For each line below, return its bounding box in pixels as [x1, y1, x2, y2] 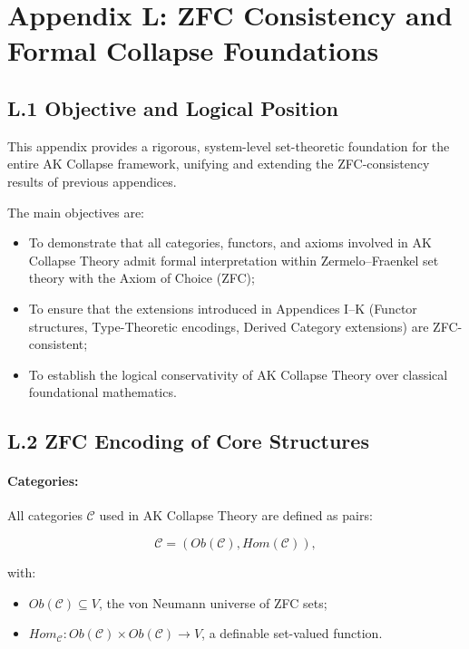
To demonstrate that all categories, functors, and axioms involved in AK [28, 233, 432, 252]
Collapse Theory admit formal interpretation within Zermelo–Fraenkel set [28, 250, 439, 269]
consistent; [28, 334, 88, 354]
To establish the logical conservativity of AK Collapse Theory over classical [28, 364, 448, 383]
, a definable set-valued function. [201, 624, 383, 643]
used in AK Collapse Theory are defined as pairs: [99, 506, 373, 525]
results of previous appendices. [7, 171, 177, 190]
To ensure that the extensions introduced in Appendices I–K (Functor [28, 298, 417, 317]
